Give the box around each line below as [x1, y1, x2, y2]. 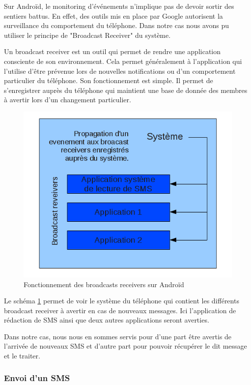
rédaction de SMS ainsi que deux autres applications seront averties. [4, 315, 209, 325]
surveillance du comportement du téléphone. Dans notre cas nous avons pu [4, 20, 229, 30]
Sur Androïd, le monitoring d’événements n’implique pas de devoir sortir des [4, 1, 234, 11]
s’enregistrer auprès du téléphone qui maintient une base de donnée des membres [4, 85, 248, 95]
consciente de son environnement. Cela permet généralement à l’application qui [4, 56, 242, 66]
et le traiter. [4, 351, 40, 361]
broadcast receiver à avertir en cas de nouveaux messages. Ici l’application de [4, 305, 236, 315]
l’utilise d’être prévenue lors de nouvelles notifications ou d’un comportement [4, 65, 236, 76]
